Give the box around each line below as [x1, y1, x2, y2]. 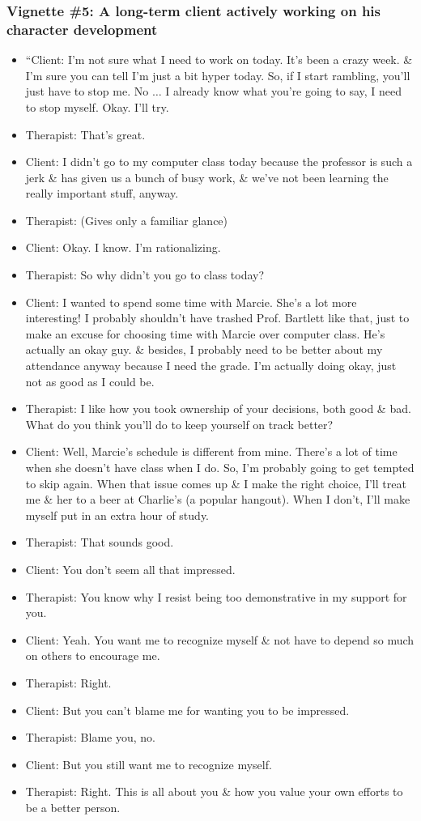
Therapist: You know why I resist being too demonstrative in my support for [25, 588, 407, 605]
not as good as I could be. [25, 372, 155, 389]
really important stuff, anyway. [25, 185, 179, 202]
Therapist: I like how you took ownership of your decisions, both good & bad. [25, 400, 411, 417]
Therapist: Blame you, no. [25, 729, 155, 746]
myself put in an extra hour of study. [25, 506, 210, 523]
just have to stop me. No [25, 83, 149, 100]
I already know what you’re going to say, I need [165, 83, 402, 100]
